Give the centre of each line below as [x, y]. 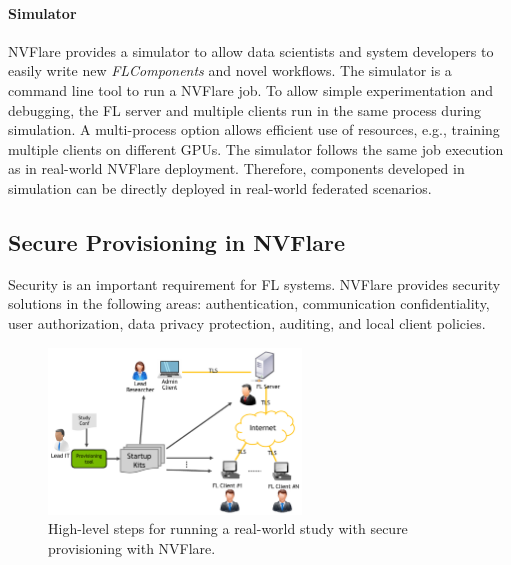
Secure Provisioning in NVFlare [176, 241]
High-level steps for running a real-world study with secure [228, 528]
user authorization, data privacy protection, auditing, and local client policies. [247, 322]
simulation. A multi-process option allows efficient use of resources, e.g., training [254, 129]
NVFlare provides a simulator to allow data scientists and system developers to [251, 50]
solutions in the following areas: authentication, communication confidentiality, [249, 303]
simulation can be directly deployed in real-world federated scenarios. [220, 187]
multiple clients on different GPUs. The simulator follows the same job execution [256, 148]
